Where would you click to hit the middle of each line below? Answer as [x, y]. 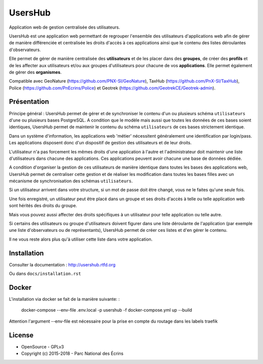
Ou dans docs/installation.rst [45, 274]
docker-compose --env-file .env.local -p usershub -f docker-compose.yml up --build [107, 310]
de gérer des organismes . [35, 72]
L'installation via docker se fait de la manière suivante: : [65, 299]
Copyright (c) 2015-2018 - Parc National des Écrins [72, 354]
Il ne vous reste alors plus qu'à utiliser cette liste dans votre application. [81, 239]
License [21, 335]
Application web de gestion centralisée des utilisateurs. [65, 27]
